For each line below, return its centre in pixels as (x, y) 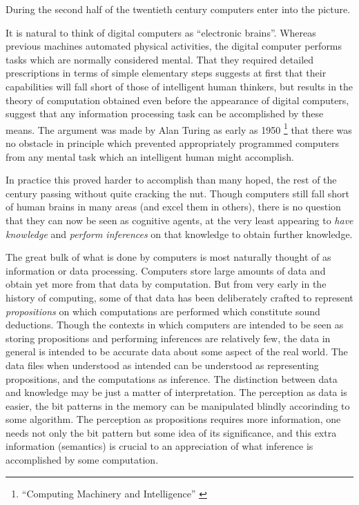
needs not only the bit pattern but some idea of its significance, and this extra (171, 432)
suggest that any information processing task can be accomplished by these (165, 113)
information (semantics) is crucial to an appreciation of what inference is (159, 446)
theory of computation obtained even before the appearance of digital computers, (177, 100)
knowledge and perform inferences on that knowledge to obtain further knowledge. (179, 234)
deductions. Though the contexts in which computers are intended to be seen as (175, 325)
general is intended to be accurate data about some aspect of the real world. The (177, 351)
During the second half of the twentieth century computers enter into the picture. (178, 9)
